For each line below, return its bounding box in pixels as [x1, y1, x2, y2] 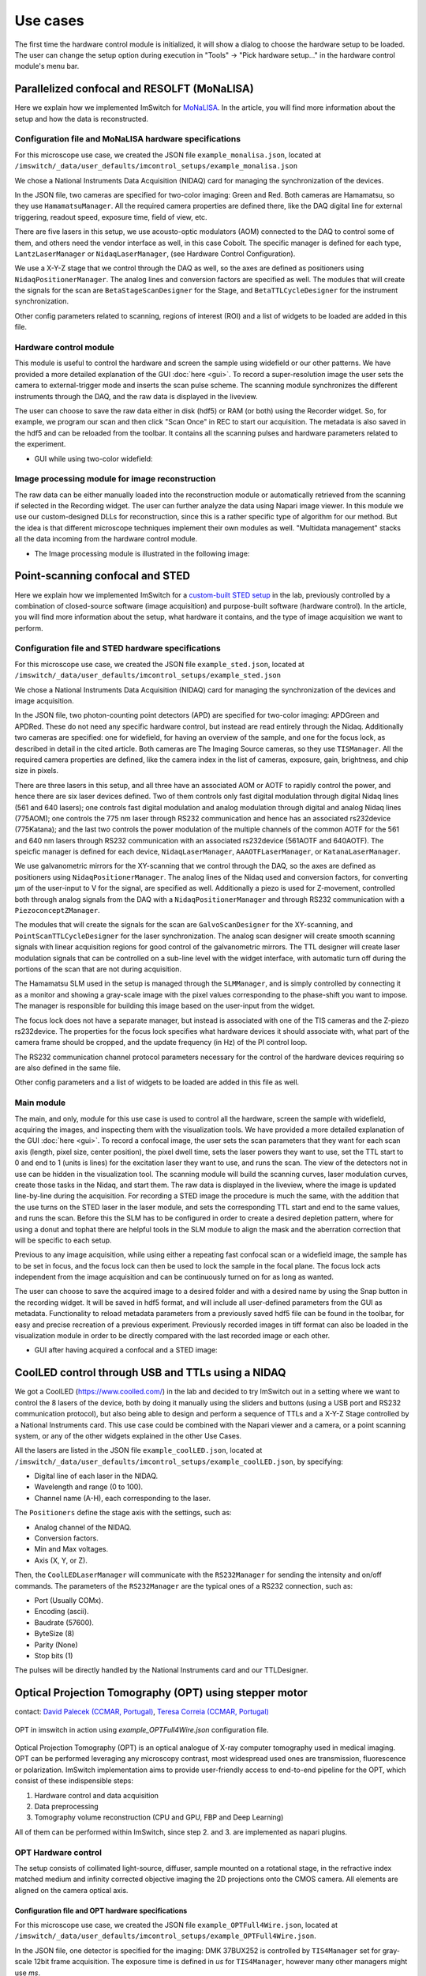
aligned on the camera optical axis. [14, 1885, 129, 1895]
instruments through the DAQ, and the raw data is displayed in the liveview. [14, 391, 258, 401]
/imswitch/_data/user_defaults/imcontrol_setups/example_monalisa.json [14, 162, 298, 171]
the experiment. [14, 439, 66, 449]
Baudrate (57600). [34, 1617, 95, 1627]
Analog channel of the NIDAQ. [34, 1522, 132, 1532]
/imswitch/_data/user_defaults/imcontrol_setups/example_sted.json [14, 671, 282, 680]
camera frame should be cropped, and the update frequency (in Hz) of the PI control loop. [14, 1038, 308, 1047]
